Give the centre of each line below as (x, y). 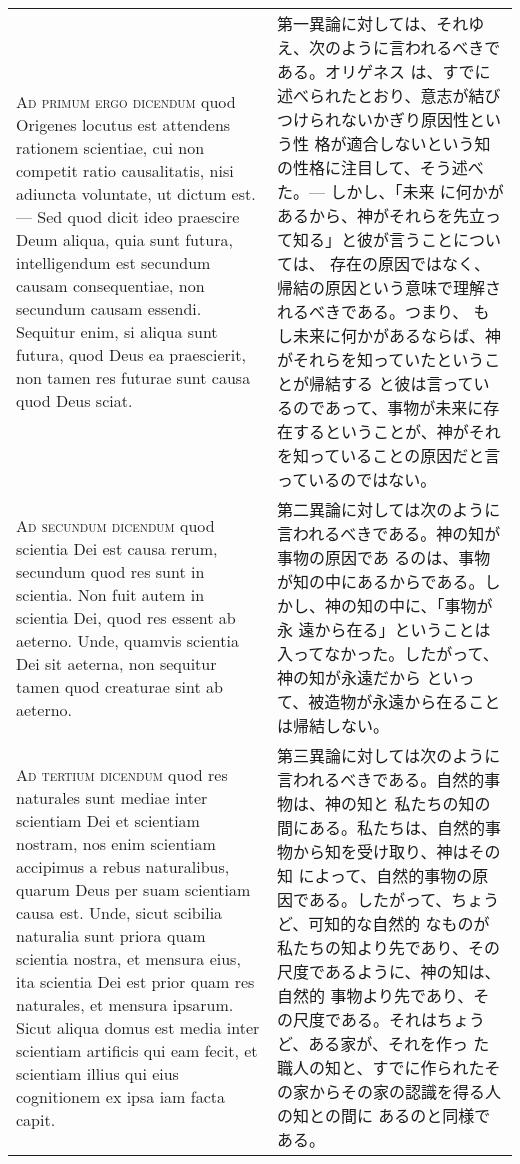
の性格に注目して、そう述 (372, 167)
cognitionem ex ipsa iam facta (120, 1096)
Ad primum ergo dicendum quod (126, 101)
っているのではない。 (357, 479)
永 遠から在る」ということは (384, 629)
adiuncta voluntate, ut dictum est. (136, 193)
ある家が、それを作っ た (399, 1043)
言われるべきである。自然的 (381, 779)
